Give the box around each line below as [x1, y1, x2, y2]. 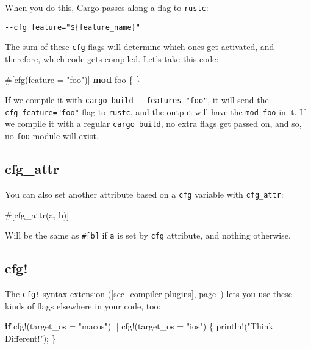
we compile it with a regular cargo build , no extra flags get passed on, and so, [5, 117, 302, 130]
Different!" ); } [5, 331, 56, 344]
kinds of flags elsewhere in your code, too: [5, 299, 161, 312]
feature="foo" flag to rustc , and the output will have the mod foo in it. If [22, 105, 306, 118]
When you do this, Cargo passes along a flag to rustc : [5, 1, 209, 13]
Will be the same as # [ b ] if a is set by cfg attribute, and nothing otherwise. [5, 229, 291, 242]
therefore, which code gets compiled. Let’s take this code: [5, 52, 219, 65]
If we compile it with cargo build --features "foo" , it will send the [5, 93, 269, 106]
